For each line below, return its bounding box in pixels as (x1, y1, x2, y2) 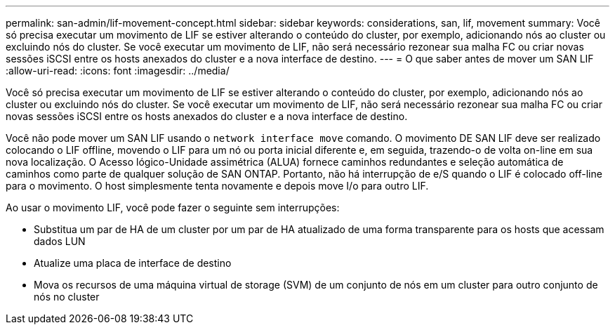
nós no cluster (34, 291, 100, 303)
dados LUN (34, 235, 86, 247)
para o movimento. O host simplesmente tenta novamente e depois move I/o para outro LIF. (6, 180, 429, 192)
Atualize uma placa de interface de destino (34, 257, 232, 269)
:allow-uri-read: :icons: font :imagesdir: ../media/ (6, 65, 230, 77)
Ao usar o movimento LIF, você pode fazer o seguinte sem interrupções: (6, 202, 340, 213)
